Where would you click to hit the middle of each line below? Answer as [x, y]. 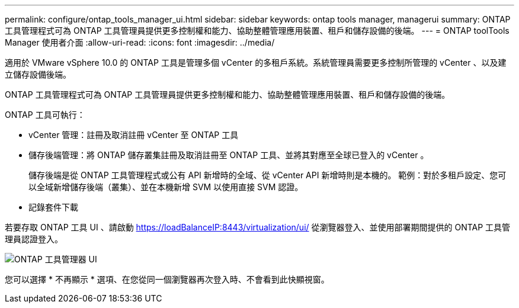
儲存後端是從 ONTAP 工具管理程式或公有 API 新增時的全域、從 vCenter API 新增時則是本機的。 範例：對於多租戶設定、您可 [267, 175]
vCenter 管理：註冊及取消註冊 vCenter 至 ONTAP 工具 [134, 135]
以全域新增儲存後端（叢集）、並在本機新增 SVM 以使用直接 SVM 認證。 [166, 187]
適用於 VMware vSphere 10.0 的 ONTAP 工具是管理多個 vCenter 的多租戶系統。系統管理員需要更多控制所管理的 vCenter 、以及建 [256, 62]
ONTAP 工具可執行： [45, 115]
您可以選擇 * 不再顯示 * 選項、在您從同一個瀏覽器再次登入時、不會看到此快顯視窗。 [167, 279]
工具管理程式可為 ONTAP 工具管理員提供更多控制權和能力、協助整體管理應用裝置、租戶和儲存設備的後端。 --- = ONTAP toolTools [257, 31]
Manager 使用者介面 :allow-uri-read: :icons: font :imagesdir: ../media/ [140, 42]
